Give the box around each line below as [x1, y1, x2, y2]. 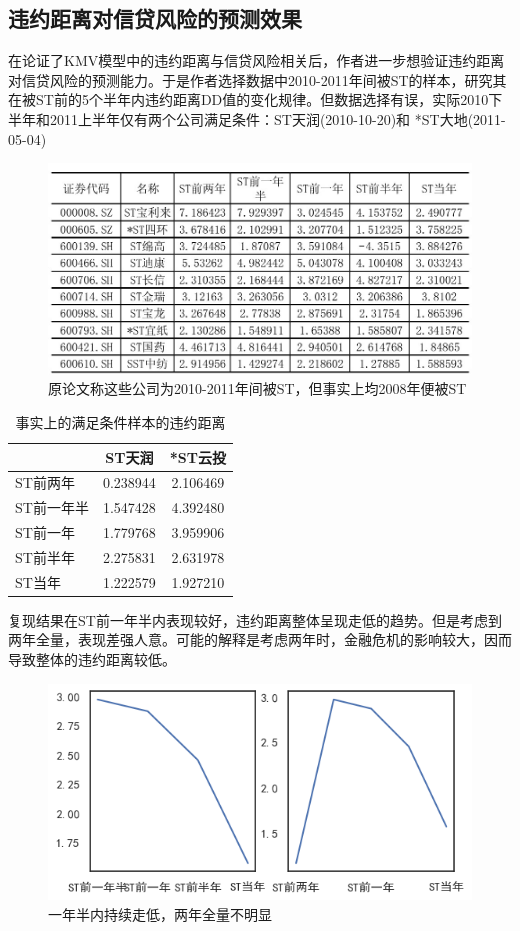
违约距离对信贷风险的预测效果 [8, 3, 302, 34]
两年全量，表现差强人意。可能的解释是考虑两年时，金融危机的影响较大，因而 [8, 629, 512, 650]
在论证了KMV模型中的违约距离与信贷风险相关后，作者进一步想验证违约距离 [8, 50, 505, 71]
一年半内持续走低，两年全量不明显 [48, 903, 272, 924]
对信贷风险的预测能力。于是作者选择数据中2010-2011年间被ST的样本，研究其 [8, 69, 507, 90]
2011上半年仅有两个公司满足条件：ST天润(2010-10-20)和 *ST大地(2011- [49, 108, 506, 129]
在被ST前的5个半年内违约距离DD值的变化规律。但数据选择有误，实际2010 [8, 89, 489, 110]
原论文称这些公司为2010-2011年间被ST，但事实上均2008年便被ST [48, 378, 467, 399]
